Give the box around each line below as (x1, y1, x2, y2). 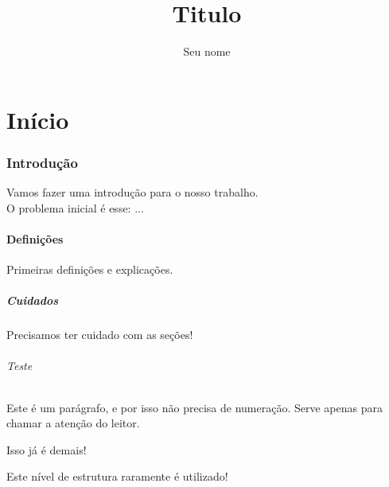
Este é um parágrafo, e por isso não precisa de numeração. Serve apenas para (6, 399, 383, 415)
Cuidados (6, 292, 59, 309)
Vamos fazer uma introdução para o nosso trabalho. (6, 184, 259, 201)
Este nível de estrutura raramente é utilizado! (6, 468, 228, 485)
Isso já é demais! (6, 441, 87, 458)
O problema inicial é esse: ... (6, 199, 144, 216)
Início (6, 103, 69, 135)
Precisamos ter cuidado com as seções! (6, 326, 193, 343)
